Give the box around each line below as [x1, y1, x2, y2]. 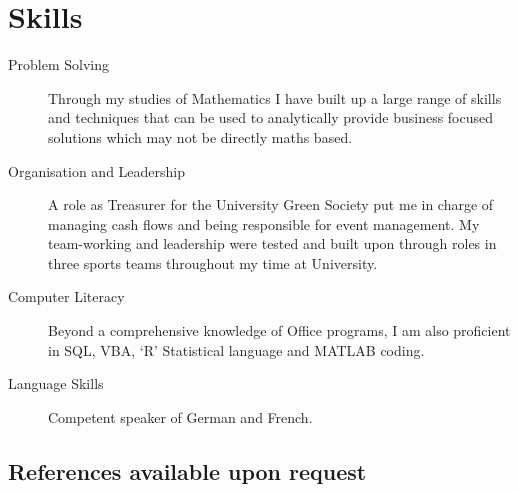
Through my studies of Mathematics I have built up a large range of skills [48, 87, 502, 108]
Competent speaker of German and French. [48, 406, 313, 427]
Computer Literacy [8, 286, 125, 307]
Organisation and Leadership [8, 160, 186, 181]
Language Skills [8, 373, 104, 394]
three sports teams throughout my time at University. [48, 252, 378, 273]
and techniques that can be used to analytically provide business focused [48, 107, 494, 128]
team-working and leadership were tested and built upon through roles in [48, 233, 497, 254]
